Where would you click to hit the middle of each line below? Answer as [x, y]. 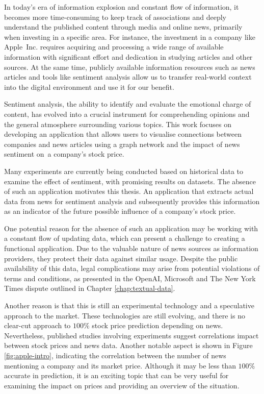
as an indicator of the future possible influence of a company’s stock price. [120, 211]
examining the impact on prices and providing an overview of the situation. [122, 385]
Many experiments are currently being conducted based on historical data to [124, 171]
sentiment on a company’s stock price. [64, 154]
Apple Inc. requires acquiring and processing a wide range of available [114, 47]
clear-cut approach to [37, 325]
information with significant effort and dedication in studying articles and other [128, 56]
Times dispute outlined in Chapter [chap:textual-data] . [90, 288]
